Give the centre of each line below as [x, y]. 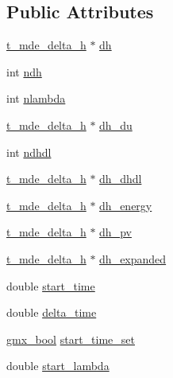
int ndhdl [29, 152]
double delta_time [52, 312]
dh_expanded [133, 258]
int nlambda [36, 98]
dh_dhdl [121, 179]
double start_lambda [58, 366]
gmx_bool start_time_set [71, 339]
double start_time [51, 285]
